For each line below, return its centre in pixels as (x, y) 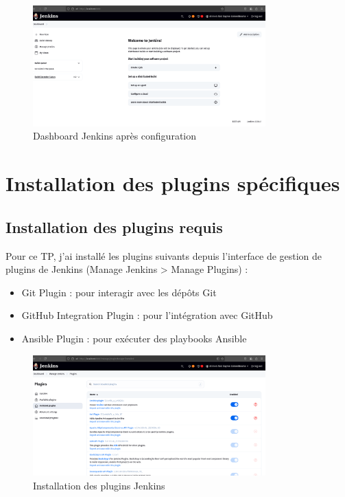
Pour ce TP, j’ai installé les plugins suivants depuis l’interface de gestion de (164, 255)
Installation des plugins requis (114, 227)
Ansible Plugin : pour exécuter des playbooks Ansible (134, 339)
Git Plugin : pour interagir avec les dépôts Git (119, 292)
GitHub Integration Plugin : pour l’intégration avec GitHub (147, 315)
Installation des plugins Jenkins (99, 486)
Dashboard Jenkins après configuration (115, 136)
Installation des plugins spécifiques (173, 183)
